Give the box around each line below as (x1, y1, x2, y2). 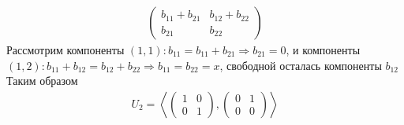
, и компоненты (286, 42, 361, 58)
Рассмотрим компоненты (6, 42, 125, 58)
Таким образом (6, 72, 78, 89)
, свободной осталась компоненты (219, 57, 382, 73)
